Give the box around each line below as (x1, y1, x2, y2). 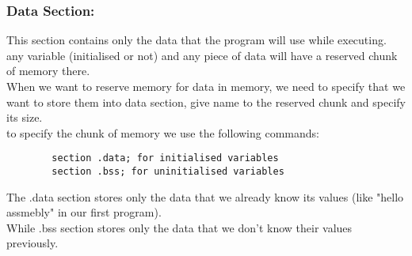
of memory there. (6, 62, 90, 79)
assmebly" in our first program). (6, 204, 162, 220)
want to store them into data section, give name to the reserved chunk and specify (6, 93, 406, 110)
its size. (6, 109, 43, 126)
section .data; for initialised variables (51, 152, 279, 164)
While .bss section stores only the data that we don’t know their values (6, 219, 353, 235)
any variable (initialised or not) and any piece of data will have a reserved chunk (6, 47, 398, 63)
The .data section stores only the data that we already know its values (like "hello (6, 188, 404, 205)
